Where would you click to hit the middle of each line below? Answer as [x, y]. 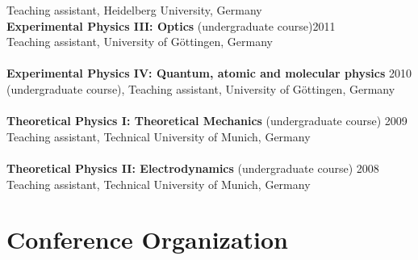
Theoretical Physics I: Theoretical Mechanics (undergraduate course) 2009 [207, 121]
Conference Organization [147, 239]
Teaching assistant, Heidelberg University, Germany [134, 10]
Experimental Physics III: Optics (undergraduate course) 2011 [171, 25]
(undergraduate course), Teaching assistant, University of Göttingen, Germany [201, 88]
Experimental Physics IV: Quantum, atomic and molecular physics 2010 [209, 73]
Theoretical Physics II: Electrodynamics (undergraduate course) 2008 [193, 168]
